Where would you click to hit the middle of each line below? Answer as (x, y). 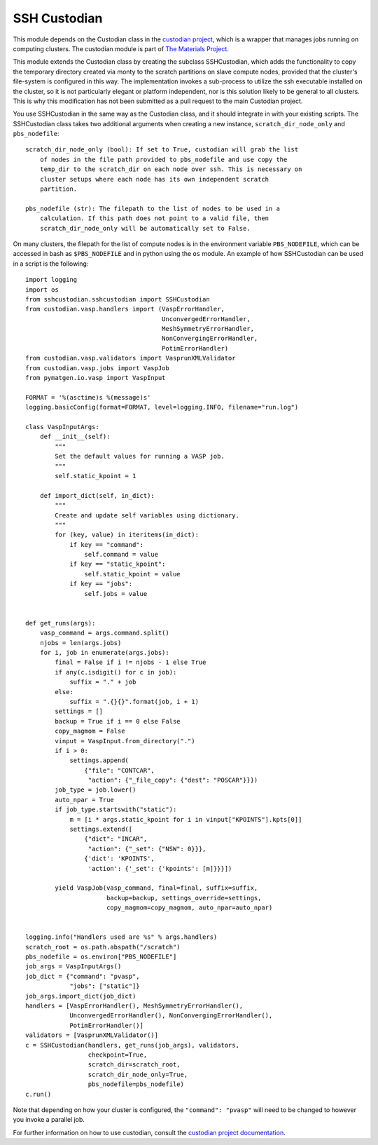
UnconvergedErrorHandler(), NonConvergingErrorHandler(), (171, 1016)
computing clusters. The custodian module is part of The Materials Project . (121, 48)
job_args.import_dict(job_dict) (81, 996)
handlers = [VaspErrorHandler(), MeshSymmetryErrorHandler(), (134, 1006)
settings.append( (99, 760)
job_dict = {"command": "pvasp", (83, 976)
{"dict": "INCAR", (116, 839)
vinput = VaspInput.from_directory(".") (125, 741)
